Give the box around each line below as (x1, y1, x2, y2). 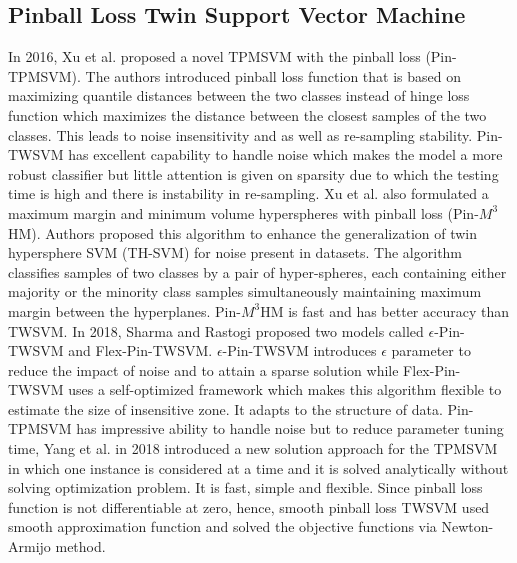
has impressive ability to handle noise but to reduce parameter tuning (76, 418, 504, 439)
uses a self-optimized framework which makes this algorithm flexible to (68, 379, 502, 400)
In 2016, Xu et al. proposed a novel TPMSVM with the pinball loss (8, 46, 421, 67)
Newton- (441, 516, 494, 537)
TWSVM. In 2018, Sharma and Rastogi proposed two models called (8, 320, 424, 341)
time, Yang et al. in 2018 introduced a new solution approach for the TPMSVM (8, 438, 498, 459)
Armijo (8, 536, 51, 557)
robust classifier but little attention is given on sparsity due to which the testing (8, 163, 499, 184)
